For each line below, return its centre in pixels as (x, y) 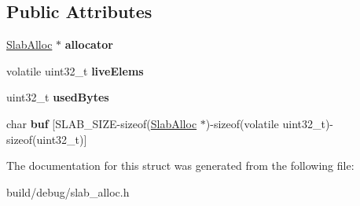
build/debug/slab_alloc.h (68, 191)
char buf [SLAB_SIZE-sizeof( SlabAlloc (102, 123)
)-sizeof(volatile (242, 123)
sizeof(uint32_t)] (47, 139)
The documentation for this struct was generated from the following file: (180, 166)
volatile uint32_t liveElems (75, 70)
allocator (89, 44)
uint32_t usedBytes (58, 97)
